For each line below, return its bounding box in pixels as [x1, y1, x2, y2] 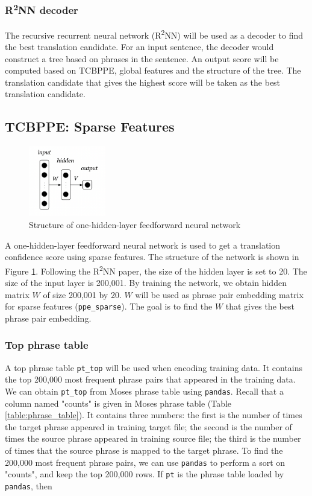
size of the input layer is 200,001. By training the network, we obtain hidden [5, 276, 287, 289]
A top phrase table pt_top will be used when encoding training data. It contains [5, 361, 303, 374]
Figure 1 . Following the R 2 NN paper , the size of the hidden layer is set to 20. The [5, 262, 307, 277]
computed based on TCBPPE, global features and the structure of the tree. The [5, 64, 301, 77]
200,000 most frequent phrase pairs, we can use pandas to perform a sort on [5, 456, 285, 468]
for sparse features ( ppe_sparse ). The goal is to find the [5, 300, 213, 313]
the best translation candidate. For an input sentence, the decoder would [5, 40, 274, 52]
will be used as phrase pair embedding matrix [135, 288, 304, 300]
